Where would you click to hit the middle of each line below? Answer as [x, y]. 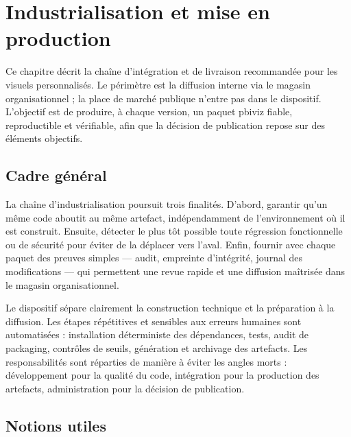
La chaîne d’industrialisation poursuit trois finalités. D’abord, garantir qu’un [167, 204]
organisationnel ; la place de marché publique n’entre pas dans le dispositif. [164, 98]
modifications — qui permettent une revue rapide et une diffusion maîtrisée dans [175, 271]
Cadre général [56, 175]
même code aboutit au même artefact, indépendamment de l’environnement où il [175, 217]
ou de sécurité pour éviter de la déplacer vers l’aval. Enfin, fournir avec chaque [171, 244]
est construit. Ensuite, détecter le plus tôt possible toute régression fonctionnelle [174, 231]
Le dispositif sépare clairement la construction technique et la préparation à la [170, 308]
